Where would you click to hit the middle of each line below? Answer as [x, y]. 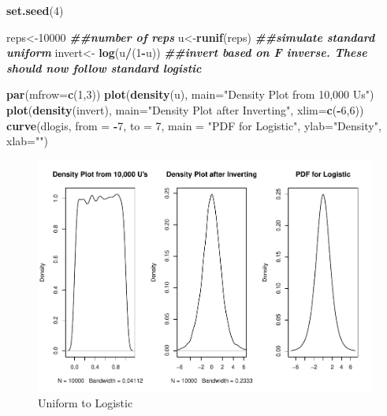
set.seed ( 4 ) [35, 10]
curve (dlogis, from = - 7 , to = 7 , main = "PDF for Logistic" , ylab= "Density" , [194, 125]
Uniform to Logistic [86, 402]
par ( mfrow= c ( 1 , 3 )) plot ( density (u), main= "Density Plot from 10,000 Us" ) [190, 94]
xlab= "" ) [27, 141]
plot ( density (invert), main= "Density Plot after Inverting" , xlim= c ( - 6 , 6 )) [185, 109]
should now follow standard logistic [104, 67]
